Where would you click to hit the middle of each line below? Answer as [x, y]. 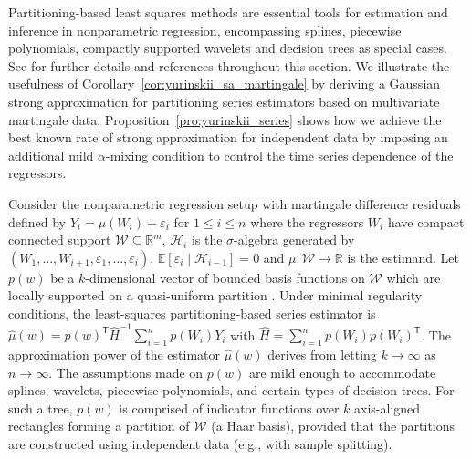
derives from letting [322, 355]
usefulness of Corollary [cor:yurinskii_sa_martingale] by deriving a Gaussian [225, 84]
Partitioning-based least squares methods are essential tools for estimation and [228, 12]
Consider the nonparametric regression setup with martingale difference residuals [235, 203]
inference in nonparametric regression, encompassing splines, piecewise [205, 30]
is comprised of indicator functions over [229, 408]
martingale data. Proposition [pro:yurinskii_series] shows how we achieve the [225, 119]
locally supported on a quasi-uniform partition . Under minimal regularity [215, 295]
